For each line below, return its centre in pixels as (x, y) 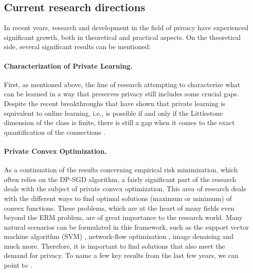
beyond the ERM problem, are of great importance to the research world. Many (123, 217)
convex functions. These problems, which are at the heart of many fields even (119, 208)
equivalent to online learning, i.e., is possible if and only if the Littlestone (113, 113)
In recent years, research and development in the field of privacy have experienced (126, 27)
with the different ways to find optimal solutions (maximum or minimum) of (118, 198)
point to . (18, 265)
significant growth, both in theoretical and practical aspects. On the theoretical (122, 37)
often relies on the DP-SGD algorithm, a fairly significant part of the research (120, 179)
